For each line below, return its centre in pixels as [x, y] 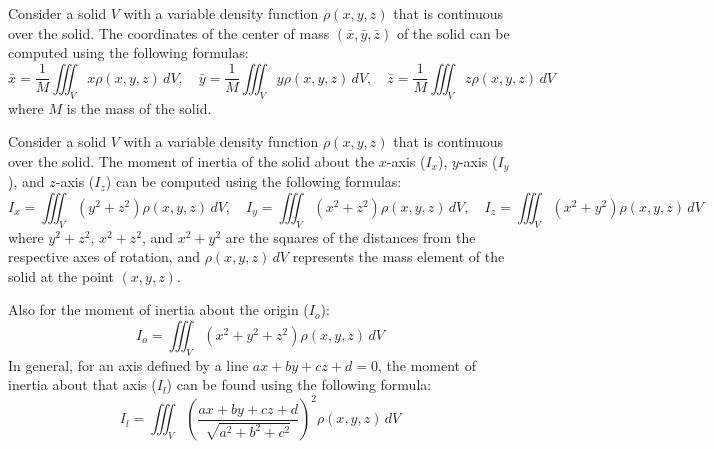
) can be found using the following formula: [299, 384]
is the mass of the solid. [139, 107]
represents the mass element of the [398, 256]
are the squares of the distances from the [350, 236]
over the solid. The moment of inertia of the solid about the [191, 160]
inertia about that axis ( [82, 384]
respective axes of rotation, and [104, 256]
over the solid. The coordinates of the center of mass [169, 32]
